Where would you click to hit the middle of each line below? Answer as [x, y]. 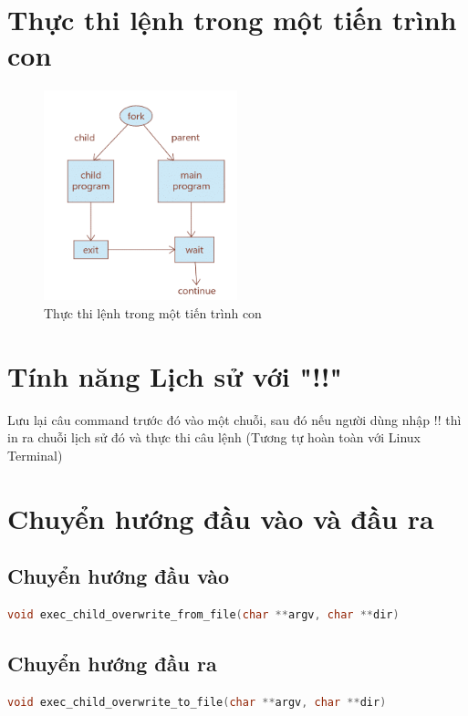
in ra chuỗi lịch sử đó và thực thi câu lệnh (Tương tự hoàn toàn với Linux [214, 437]
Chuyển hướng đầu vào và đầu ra [221, 518]
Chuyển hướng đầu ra [112, 663]
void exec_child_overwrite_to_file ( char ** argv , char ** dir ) [197, 702]
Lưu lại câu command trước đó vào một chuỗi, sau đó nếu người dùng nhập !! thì [234, 419]
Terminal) [35, 455]
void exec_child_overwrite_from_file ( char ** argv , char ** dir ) [203, 614]
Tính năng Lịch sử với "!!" [175, 375]
